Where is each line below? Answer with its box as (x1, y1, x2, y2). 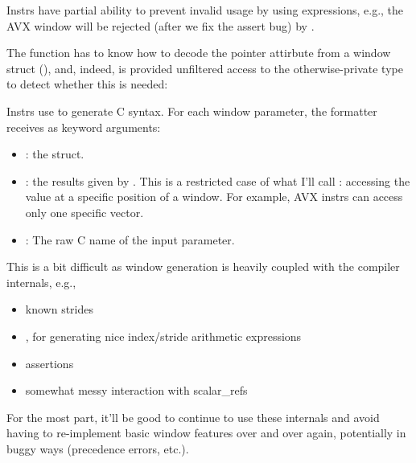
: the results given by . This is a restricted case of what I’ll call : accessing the (25, 172, 410, 189)
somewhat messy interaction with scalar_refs (25, 382, 248, 399)
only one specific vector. (25, 203, 144, 220)
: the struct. (25, 145, 84, 162)
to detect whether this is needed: (6, 76, 168, 92)
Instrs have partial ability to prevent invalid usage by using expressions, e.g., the (6, 2, 404, 18)
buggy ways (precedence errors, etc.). (6, 440, 189, 457)
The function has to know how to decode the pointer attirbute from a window (6, 44, 391, 61)
